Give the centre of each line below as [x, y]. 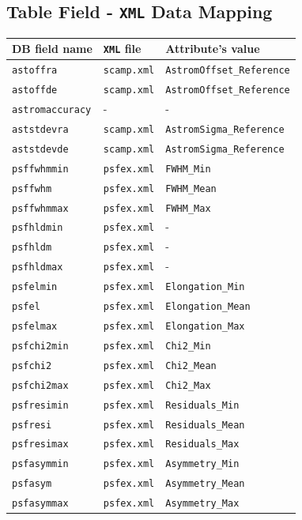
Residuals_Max [202, 445]
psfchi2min [40, 346]
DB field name [52, 49]
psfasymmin [40, 464]
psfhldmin [38, 228]
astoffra [35, 71]
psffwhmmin [40, 169]
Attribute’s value [213, 49]
